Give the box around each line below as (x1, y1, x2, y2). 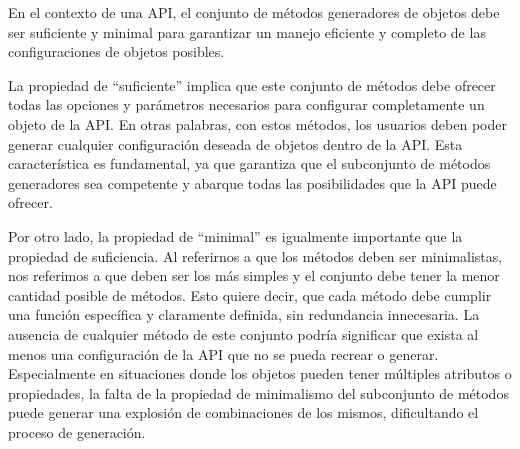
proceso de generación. (8, 421, 146, 442)
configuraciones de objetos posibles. (8, 41, 225, 62)
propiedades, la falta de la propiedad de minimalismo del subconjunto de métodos (8, 382, 509, 403)
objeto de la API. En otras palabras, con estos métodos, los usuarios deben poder (8, 113, 507, 134)
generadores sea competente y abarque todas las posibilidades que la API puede (8, 172, 497, 193)
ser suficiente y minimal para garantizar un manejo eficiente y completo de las (8, 21, 486, 42)
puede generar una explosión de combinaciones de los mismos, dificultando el (8, 402, 479, 423)
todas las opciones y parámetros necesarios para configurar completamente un (8, 94, 485, 115)
